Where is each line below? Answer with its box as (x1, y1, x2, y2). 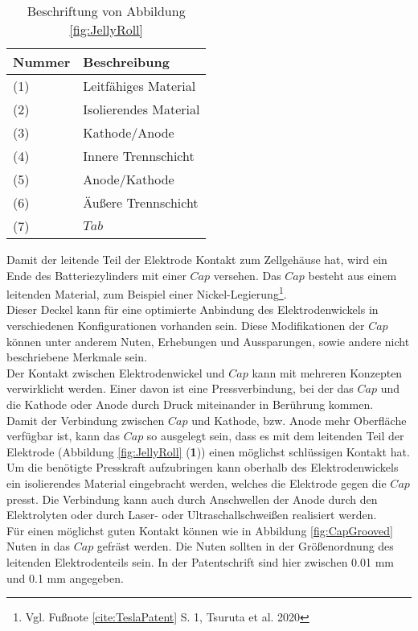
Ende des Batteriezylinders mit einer (6, 266, 186, 283)
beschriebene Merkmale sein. (6, 348, 147, 365)
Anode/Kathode (83, 170, 174, 188)
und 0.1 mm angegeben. (6, 569, 124, 586)
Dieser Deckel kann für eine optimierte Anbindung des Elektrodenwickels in (6, 301, 379, 318)
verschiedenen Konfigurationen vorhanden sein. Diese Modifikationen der (6, 317, 365, 334)
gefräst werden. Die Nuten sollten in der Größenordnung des (96, 538, 394, 555)
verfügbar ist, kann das (6, 427, 121, 444)
